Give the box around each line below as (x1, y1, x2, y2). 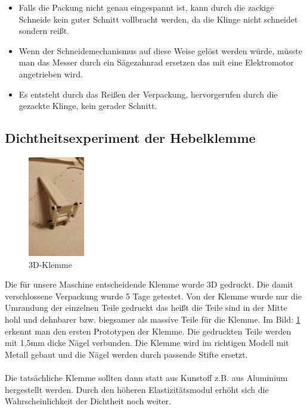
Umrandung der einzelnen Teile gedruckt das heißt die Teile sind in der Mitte (5, 301, 287, 314)
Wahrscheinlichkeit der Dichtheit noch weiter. (5, 395, 171, 407)
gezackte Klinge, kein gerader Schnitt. (18, 99, 157, 112)
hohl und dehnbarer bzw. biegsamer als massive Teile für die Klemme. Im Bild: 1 (5, 313, 300, 326)
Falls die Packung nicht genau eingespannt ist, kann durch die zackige (18, 1, 274, 13)
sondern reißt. (18, 24, 69, 37)
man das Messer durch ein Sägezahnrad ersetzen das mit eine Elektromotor (18, 56, 294, 68)
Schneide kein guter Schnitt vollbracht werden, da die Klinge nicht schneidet (18, 13, 298, 25)
